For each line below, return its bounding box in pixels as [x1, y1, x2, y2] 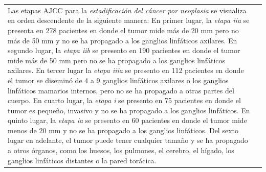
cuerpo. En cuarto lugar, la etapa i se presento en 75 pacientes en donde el [8, 95, 241, 106]
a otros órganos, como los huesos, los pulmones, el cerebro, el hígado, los [8, 145, 234, 156]
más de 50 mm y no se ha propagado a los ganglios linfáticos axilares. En [8, 35, 237, 45]
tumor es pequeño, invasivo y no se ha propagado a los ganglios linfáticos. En [8, 105, 250, 115]
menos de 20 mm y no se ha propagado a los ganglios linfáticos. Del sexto [8, 125, 238, 135]
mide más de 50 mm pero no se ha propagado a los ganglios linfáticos [8, 55, 226, 65]
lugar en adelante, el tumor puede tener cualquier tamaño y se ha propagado [8, 135, 248, 145]
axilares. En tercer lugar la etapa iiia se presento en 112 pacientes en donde [8, 65, 244, 76]
